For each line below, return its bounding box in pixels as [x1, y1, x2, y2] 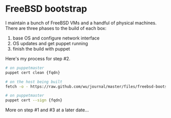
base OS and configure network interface [12, 35, 100, 41]
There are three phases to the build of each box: [5, 25, 107, 31]
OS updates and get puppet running [12, 40, 88, 46]
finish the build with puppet [12, 46, 70, 52]
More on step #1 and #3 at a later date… [5, 107, 89, 113]
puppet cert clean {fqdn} [5, 70, 60, 75]
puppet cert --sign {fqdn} [5, 98, 63, 103]
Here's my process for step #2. [5, 55, 71, 61]
